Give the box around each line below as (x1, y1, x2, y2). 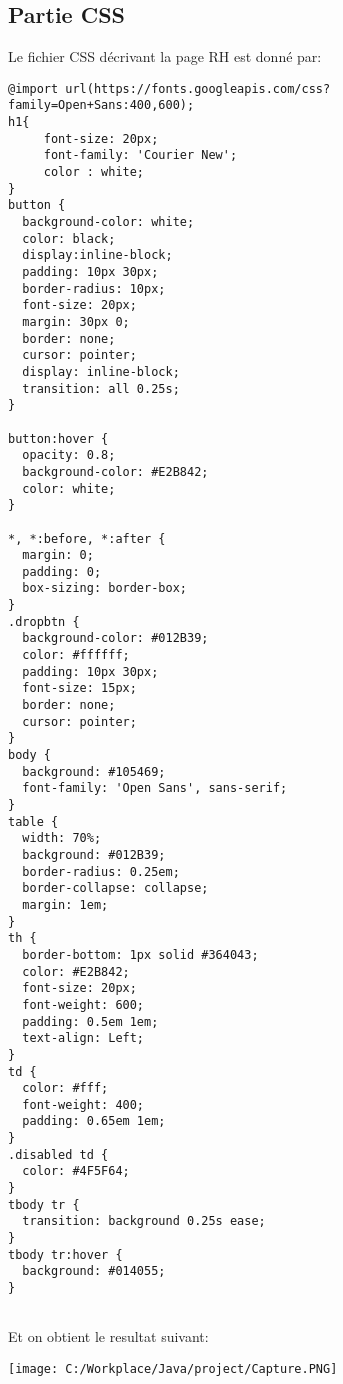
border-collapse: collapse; (22, 881, 209, 896)
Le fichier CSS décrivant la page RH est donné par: (8, 46, 322, 67)
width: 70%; (22, 831, 102, 846)
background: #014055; (22, 1264, 166, 1279)
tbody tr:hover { (8, 1247, 123, 1262)
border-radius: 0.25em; (22, 864, 180, 879)
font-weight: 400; (22, 1097, 145, 1112)
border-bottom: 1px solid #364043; (22, 947, 259, 962)
